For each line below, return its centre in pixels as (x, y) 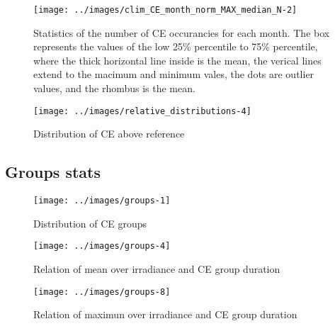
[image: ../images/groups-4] (102, 246)
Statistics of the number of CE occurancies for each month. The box (182, 32)
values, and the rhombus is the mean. (114, 88)
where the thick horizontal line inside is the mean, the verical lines (177, 60)
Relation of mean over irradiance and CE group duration (157, 268)
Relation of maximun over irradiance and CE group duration (165, 314)
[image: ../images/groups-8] (102, 292)
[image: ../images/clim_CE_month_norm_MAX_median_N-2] (165, 10)
